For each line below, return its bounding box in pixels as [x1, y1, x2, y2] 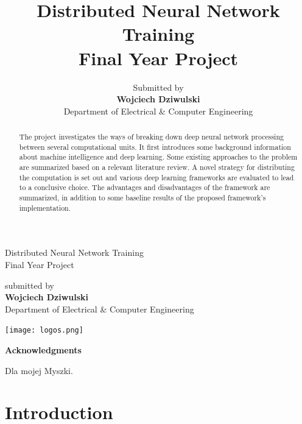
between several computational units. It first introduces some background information [19, 141, 291, 152]
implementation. [19, 202, 71, 213]
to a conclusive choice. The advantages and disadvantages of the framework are [19, 182, 270, 193]
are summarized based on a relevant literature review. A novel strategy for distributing [19, 162, 295, 172]
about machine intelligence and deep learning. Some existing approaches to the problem [19, 152, 298, 162]
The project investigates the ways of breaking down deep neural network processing [19, 132, 284, 142]
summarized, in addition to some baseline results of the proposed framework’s [19, 193, 266, 203]
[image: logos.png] [5, 326, 83, 335]
